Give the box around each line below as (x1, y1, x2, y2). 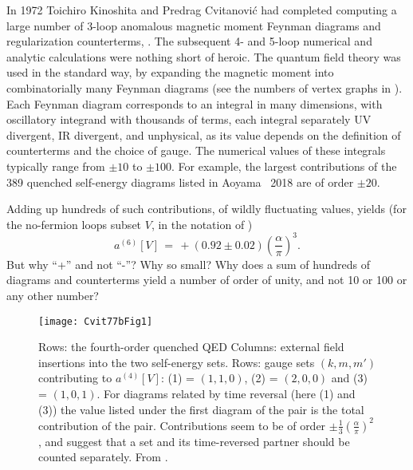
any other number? (6, 287, 99, 303)
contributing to (38, 369, 112, 386)
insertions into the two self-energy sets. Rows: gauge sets (38, 353, 315, 370)
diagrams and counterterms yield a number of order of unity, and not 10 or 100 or (6, 271, 407, 288)
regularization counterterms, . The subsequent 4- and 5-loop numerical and (6, 33, 372, 49)
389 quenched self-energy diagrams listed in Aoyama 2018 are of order (6, 173, 354, 190)
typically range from (6, 157, 105, 174)
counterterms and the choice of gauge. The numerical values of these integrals (6, 142, 386, 159)
